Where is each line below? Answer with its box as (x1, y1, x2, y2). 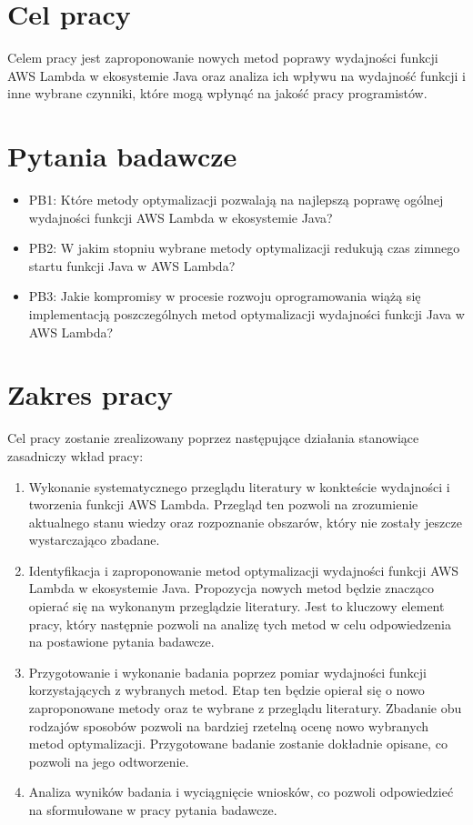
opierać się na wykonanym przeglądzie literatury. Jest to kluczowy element (28, 597, 445, 616)
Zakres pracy (7, 376, 173, 413)
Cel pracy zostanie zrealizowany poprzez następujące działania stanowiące (7, 428, 419, 448)
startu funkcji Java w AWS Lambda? (28, 256, 236, 275)
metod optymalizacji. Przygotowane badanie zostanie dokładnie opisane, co (28, 734, 448, 753)
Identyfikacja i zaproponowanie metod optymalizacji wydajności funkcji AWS (28, 560, 459, 579)
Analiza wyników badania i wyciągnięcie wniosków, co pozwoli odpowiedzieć (28, 782, 454, 801)
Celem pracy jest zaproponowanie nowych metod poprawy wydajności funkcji (7, 48, 438, 67)
